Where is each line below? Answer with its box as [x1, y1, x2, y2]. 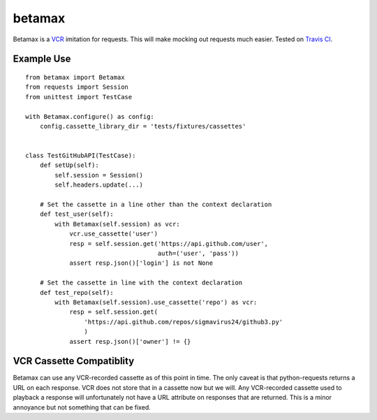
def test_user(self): [39, 210, 114, 218]
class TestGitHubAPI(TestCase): [25, 152, 136, 160]
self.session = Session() [54, 171, 143, 179]
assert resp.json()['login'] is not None [69, 259, 213, 267]
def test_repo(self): [39, 289, 114, 296]
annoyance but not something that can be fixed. [13, 403, 151, 412]
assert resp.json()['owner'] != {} [69, 338, 191, 345]
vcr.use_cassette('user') [69, 230, 158, 238]
